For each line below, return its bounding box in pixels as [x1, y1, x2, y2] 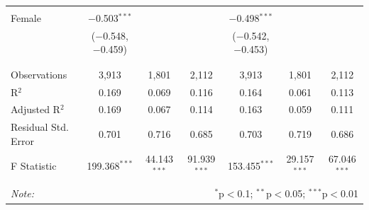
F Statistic [11, 158, 57, 173]
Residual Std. [11, 119, 69, 134]
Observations [11, 66, 67, 81]
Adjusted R [11, 102, 60, 117]
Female [11, 11, 41, 25]
